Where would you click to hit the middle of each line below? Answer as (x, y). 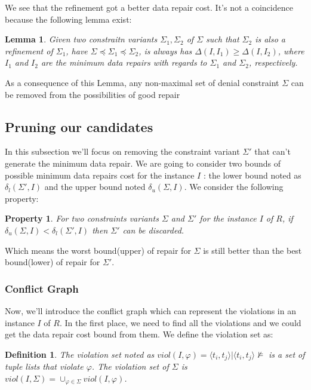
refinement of (29, 50)
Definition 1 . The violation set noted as (80, 354)
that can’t (272, 151)
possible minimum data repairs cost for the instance (100, 175)
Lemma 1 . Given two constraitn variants (81, 39)
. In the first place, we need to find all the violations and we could (180, 322)
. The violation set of (130, 366)
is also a (270, 39)
